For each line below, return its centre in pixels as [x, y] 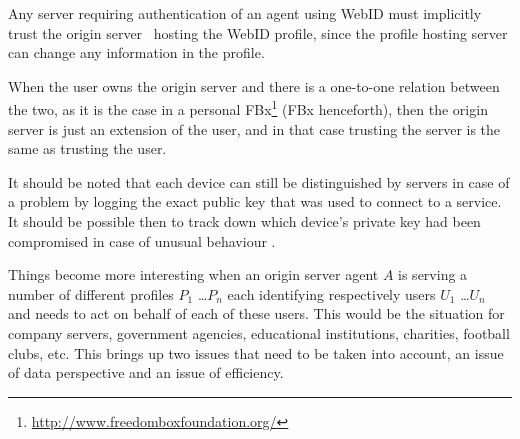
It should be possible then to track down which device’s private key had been [244, 221]
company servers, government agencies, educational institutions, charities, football [259, 332]
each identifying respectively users [331, 293]
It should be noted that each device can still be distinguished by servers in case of [259, 181]
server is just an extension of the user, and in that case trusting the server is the [254, 128]
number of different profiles [91, 293]
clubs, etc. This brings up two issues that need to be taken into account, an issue [256, 352]
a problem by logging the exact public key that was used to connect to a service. [255, 201]
